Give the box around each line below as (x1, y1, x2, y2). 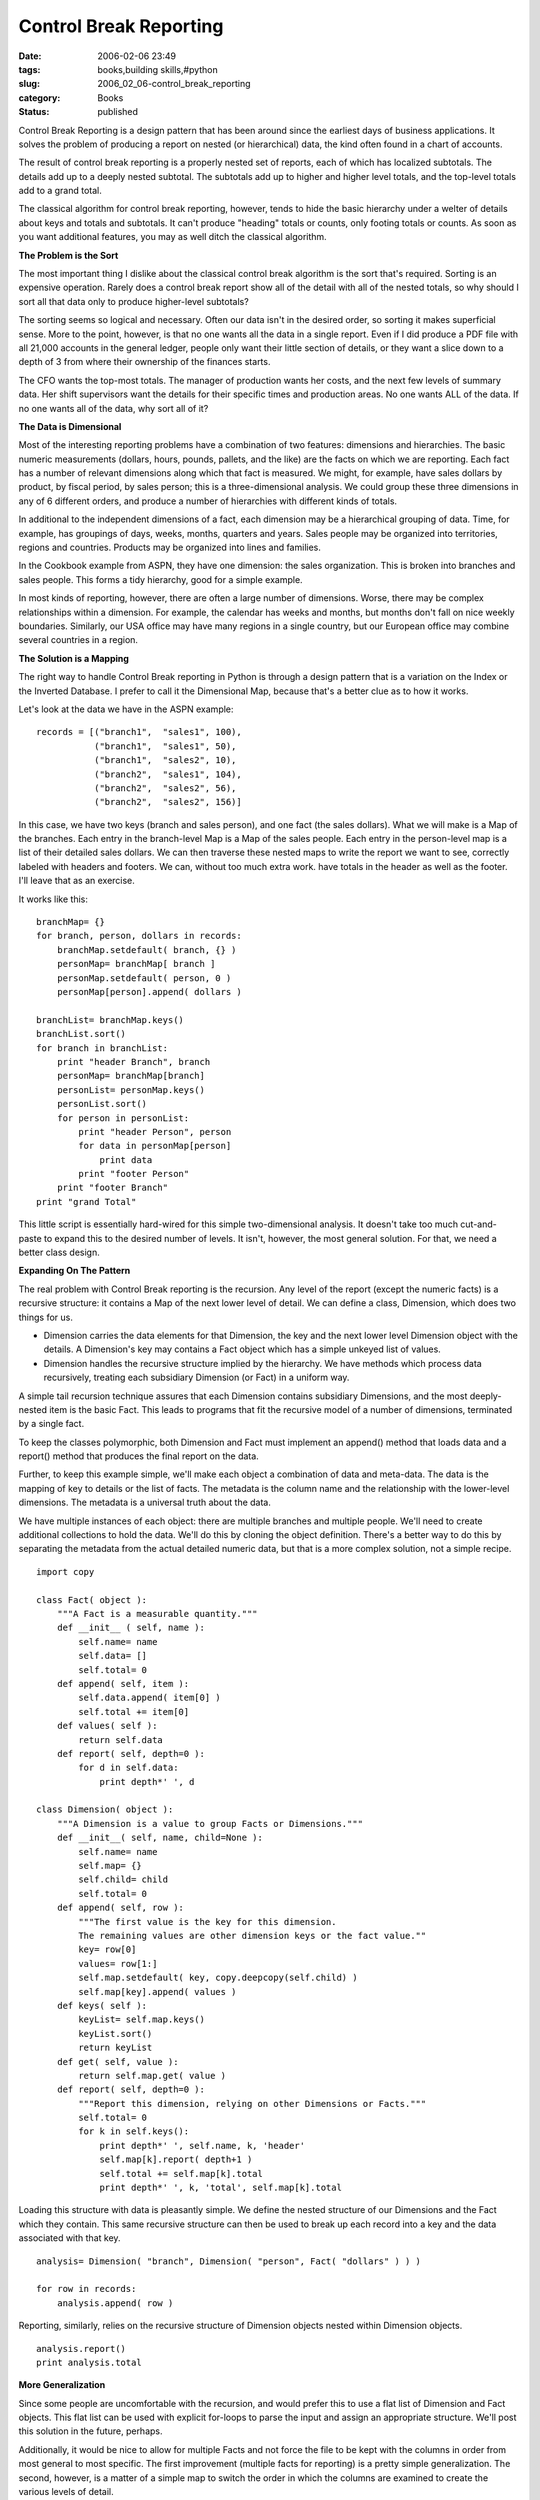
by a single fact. (18, 1418, 85, 1430)
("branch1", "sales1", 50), (93, 740, 237, 752)
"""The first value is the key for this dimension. (78, 1916, 337, 1927)
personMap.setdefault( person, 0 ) (56, 972, 232, 984)
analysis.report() (36, 2343, 127, 2354)
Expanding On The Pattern (18, 1265, 131, 1277)
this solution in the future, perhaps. (18, 2425, 164, 2437)
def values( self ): (56, 1720, 158, 1732)
